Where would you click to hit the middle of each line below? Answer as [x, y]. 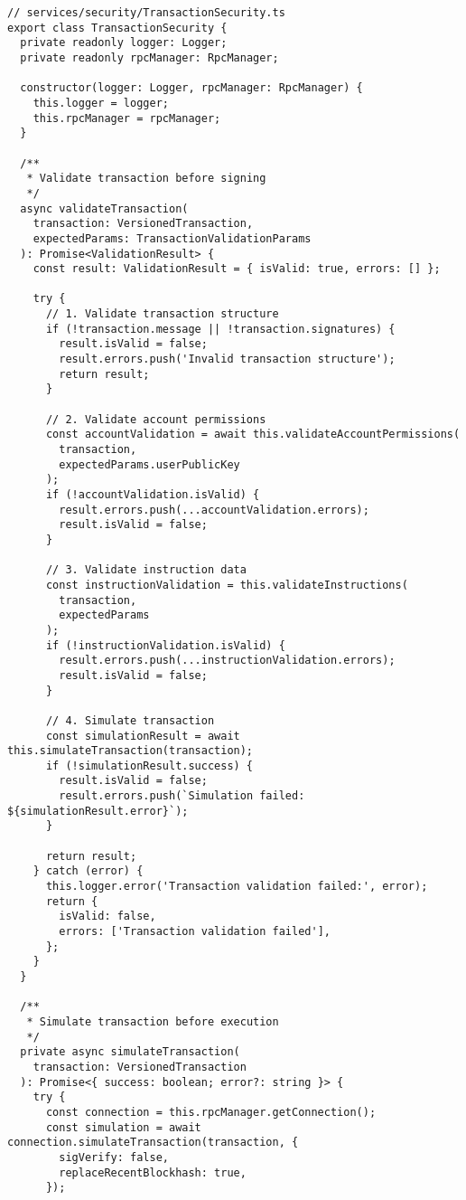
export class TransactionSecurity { [117, 28]
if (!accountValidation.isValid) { [153, 495]
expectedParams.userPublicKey [149, 464]
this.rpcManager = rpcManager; [127, 118]
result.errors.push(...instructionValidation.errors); [227, 661]
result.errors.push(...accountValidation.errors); [214, 510]
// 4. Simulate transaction [130, 720]
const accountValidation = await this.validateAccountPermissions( [253, 435]
